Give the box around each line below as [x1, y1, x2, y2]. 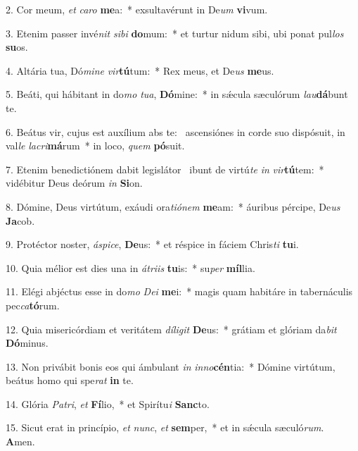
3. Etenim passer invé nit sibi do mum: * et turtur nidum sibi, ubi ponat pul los [6, 25, 344, 40]
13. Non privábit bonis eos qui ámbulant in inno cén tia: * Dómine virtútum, [6, 359, 335, 373]
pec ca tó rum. [6, 297, 60, 312]
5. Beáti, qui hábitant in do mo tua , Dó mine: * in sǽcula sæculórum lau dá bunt [6, 87, 348, 101]
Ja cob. [6, 213, 35, 228]
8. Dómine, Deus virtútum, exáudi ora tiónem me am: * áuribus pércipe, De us [6, 199, 340, 214]
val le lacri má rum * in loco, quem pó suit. [6, 138, 185, 153]
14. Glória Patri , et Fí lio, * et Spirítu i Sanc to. [6, 396, 210, 411]
